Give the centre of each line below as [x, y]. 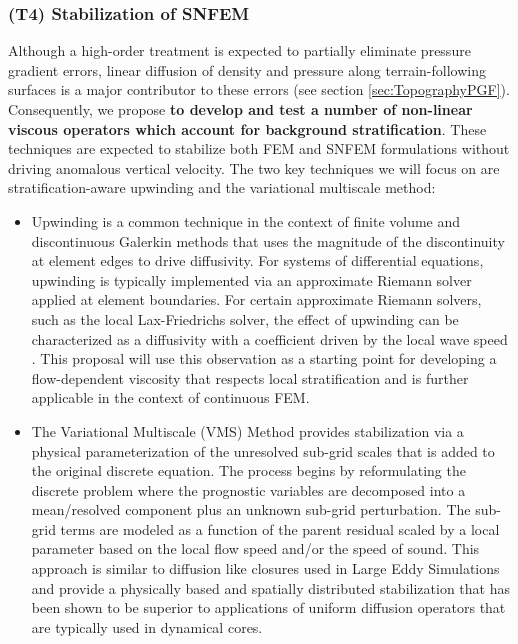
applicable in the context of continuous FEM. [170, 397]
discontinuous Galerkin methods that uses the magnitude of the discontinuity [268, 240]
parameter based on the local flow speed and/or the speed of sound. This [255, 548]
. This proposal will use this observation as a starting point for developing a [264, 358]
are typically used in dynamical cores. [147, 626]
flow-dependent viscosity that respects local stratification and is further [250, 377]
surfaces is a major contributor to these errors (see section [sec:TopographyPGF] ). [259, 89]
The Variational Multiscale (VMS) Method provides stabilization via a [247, 430]
